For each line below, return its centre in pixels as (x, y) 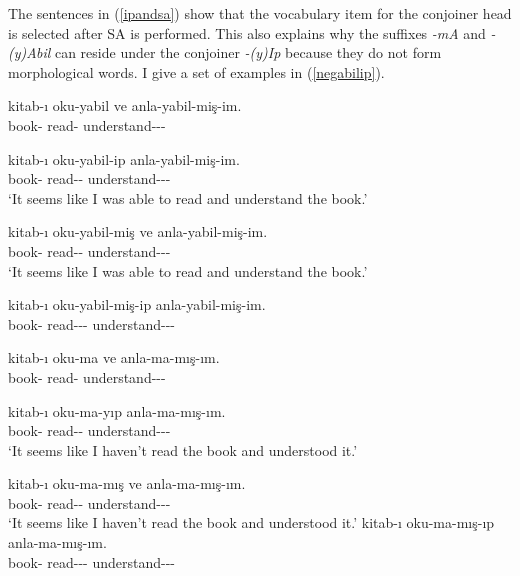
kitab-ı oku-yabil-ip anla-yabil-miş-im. (124, 158)
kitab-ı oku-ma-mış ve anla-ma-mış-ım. (127, 483)
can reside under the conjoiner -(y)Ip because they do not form (248, 52)
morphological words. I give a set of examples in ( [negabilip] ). (196, 71)
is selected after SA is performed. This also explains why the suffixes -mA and (247, 32)
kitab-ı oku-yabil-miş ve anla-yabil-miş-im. (138, 231)
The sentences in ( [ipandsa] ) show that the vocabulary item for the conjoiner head (260, 13)
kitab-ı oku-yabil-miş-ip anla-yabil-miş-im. (137, 304)
